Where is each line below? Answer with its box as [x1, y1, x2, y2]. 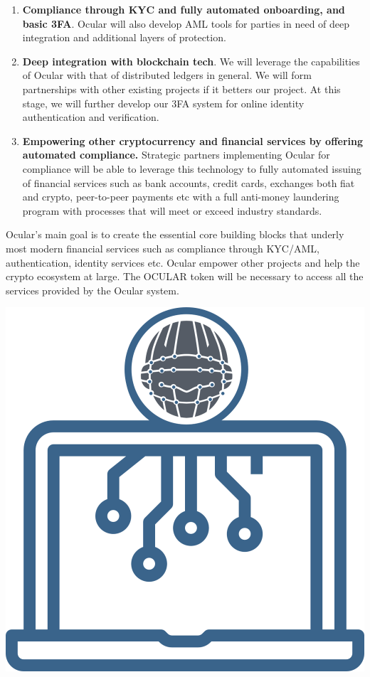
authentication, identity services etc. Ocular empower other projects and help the [6, 255, 360, 270]
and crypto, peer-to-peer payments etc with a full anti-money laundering [22, 189, 339, 204]
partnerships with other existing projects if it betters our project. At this [22, 81, 341, 96]
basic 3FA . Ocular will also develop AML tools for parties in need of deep [22, 16, 350, 31]
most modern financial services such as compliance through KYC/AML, [6, 240, 319, 255]
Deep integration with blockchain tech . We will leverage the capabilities [22, 53, 360, 68]
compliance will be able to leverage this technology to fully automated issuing [22, 161, 361, 176]
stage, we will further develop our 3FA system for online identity [22, 95, 305, 110]
